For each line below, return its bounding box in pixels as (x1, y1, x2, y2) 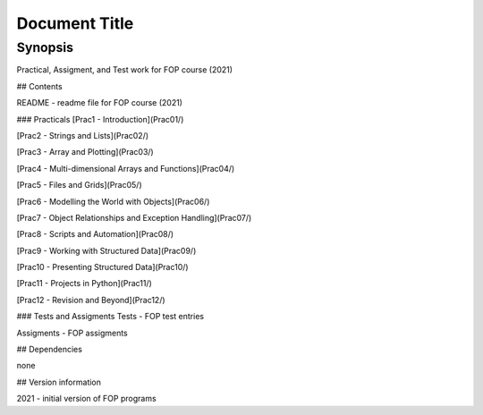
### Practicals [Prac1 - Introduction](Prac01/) (16, 114, 184, 124)
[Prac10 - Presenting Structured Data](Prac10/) (16, 262, 189, 273)
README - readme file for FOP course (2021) (16, 97, 183, 108)
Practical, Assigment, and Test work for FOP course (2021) (16, 64, 233, 75)
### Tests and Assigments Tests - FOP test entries (16, 311, 205, 322)
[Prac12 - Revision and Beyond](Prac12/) (16, 294, 165, 305)
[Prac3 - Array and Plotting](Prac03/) (16, 147, 154, 157)
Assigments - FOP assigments (16, 327, 129, 338)
